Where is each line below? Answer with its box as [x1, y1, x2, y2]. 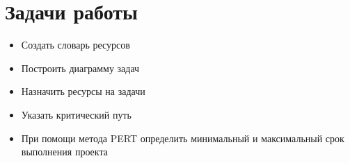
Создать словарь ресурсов [21, 37, 130, 52]
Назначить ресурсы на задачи [21, 84, 145, 98]
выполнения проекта [21, 144, 108, 159]
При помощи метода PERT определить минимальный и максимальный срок [21, 130, 344, 145]
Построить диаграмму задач [21, 60, 140, 75]
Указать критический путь [21, 107, 132, 121]
